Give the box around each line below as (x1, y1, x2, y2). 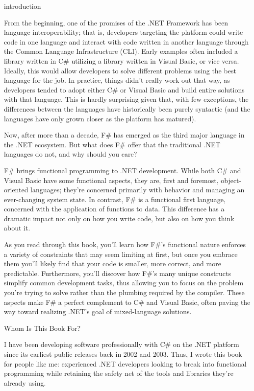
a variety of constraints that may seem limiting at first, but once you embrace (4, 249, 238, 259)
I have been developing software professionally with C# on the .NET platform (4, 339, 239, 349)
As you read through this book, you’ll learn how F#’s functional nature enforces (4, 239, 246, 250)
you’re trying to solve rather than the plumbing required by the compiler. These (4, 287, 245, 298)
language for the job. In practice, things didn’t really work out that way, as (4, 75, 230, 85)
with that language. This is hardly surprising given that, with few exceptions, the (4, 94, 249, 104)
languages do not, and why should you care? (4, 149, 137, 159)
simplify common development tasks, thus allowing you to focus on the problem (4, 277, 244, 288)
